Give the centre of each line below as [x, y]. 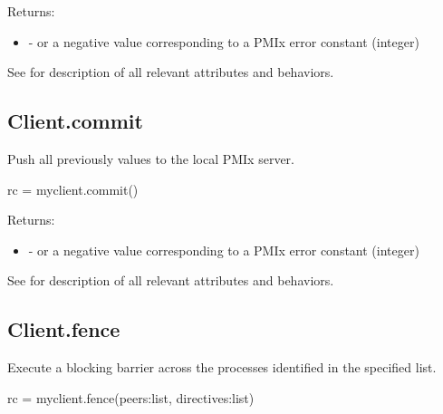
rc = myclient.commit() [73, 189]
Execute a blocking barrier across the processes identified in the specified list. [222, 367]
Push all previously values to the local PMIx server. [151, 158]
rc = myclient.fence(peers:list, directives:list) [131, 397]
